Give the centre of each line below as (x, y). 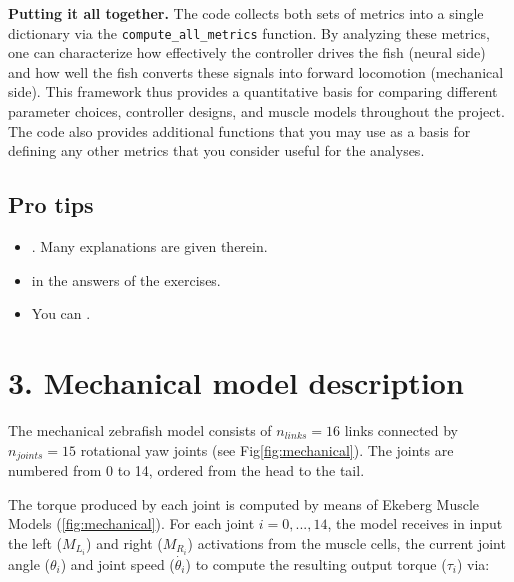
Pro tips (51, 204)
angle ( (29, 563)
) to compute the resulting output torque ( (316, 563)
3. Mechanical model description (236, 381)
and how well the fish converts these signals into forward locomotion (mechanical (256, 71)
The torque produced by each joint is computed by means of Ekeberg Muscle (244, 503)
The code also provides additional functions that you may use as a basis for (239, 130)
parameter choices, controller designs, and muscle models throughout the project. (256, 111)
